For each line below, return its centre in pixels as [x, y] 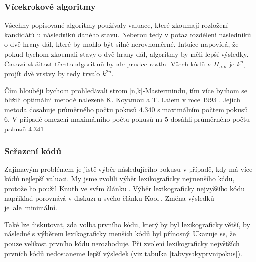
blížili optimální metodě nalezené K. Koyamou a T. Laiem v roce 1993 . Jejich [123, 100]
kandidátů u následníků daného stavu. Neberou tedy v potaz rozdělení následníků [128, 34]
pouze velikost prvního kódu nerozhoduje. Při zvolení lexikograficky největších [122, 243]
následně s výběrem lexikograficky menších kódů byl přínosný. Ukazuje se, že [120, 234]
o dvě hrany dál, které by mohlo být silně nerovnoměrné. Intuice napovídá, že [122, 44]
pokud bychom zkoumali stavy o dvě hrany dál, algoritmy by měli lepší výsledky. [127, 54]
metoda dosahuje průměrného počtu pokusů [71, 109]
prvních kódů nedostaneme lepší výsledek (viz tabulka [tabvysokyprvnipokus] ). [123, 253]
